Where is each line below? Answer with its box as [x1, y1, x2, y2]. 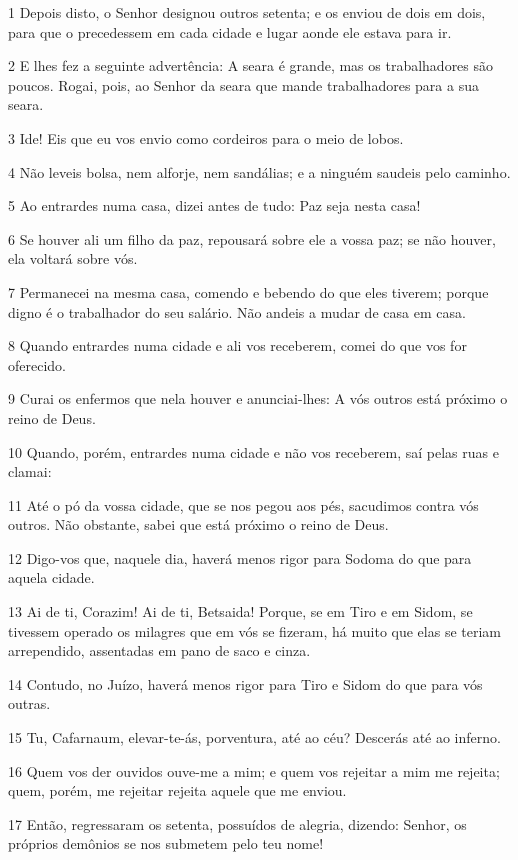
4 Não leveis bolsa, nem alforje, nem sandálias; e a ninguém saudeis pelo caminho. [8, 161, 511, 182]
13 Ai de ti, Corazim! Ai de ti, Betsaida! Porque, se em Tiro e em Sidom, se [8, 601, 473, 622]
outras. [8, 693, 51, 714]
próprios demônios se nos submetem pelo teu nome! [8, 833, 324, 854]
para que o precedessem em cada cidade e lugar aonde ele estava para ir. [8, 21, 452, 42]
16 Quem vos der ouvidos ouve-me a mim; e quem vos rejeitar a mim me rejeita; [8, 760, 500, 781]
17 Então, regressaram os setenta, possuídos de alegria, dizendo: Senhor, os [8, 813, 467, 834]
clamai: [8, 461, 52, 482]
